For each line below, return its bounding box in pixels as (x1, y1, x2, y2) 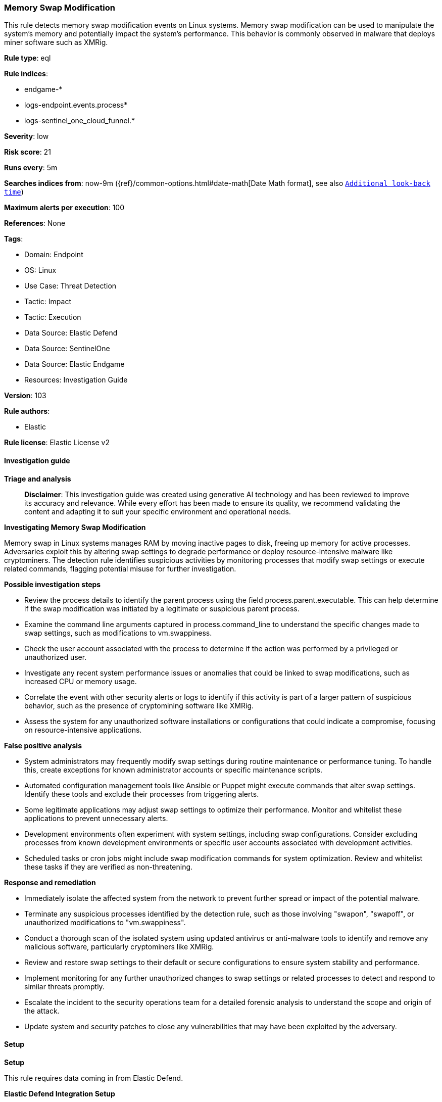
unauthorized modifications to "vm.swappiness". (24, 918, 186, 927)
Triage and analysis (4, 474, 71, 483)
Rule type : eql (4, 54, 51, 63)
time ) (4, 187, 24, 197)
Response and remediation (4, 878, 96, 887)
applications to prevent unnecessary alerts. (24, 813, 168, 823)
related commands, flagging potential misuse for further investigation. (4, 564, 236, 573)
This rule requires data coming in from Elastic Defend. (4, 1073, 183, 1082)
